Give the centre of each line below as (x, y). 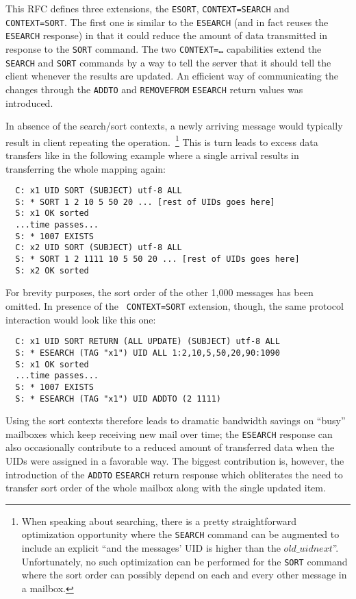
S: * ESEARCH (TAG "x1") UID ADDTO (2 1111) (118, 399)
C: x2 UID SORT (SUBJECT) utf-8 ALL (99, 248)
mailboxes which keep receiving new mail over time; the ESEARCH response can (169, 433)
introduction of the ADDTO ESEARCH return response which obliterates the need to (174, 474)
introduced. (29, 102)
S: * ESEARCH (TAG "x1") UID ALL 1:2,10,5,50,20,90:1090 (148, 353)
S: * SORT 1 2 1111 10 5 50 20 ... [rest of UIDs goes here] (157, 259)
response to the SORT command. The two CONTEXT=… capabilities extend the (164, 48)
